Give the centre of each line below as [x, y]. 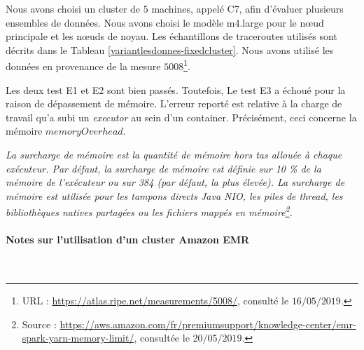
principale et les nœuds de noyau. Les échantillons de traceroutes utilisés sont [171, 36]
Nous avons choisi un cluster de [73, 8]
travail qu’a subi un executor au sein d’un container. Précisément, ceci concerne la [181, 117]
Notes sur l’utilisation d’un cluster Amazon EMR [128, 240]
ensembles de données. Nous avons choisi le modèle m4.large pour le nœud [165, 22]
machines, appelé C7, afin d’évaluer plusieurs [247, 8]
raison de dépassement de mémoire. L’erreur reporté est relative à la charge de [174, 103]
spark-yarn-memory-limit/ [78, 338]
